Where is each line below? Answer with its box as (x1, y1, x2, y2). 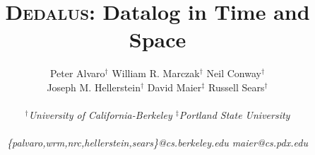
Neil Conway (206, 66, 261, 81)
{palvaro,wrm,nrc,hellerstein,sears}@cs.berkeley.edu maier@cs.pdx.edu (7, 135, 308, 150)
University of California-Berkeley (28, 108, 172, 122)
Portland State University (179, 108, 290, 122)
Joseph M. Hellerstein (47, 79, 141, 94)
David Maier (147, 79, 202, 94)
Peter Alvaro (49, 66, 105, 81)
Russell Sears (208, 79, 265, 94)
